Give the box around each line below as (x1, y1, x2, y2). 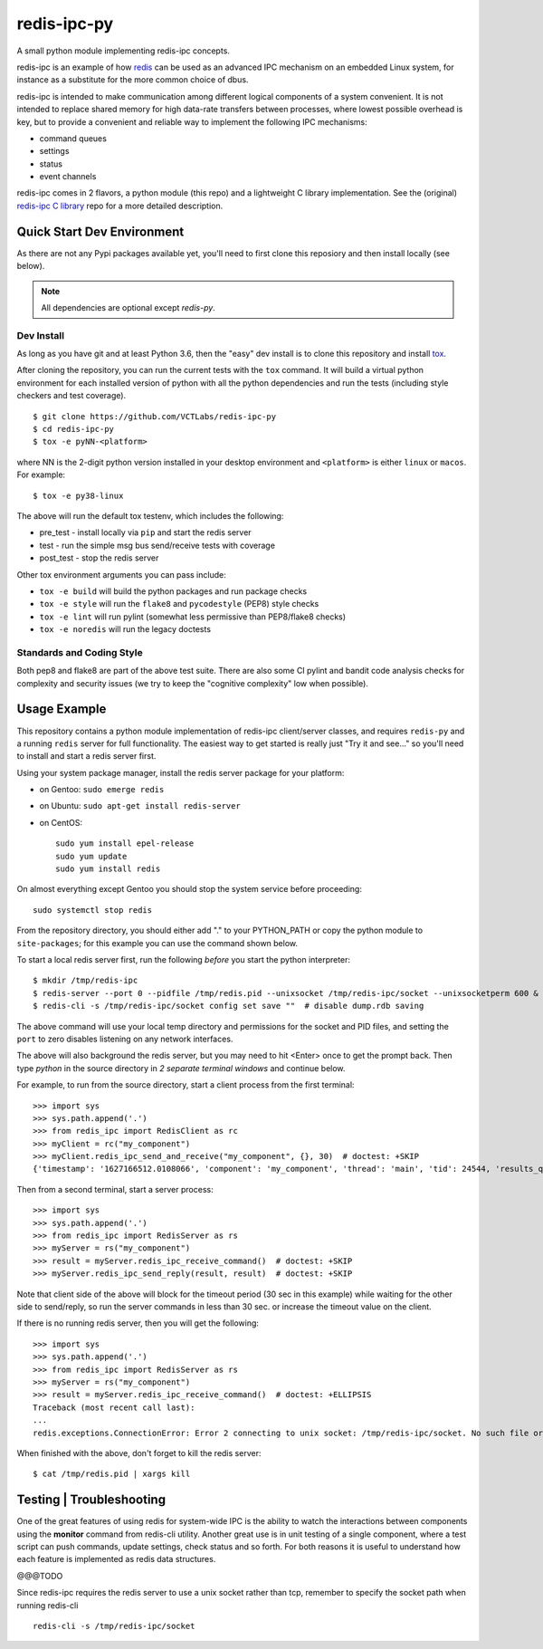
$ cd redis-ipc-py (33, 424, 115, 435)
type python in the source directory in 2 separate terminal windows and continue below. (16, 1062, 346, 1073)
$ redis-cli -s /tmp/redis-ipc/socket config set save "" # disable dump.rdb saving (33, 1001, 424, 1011)
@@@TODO (16, 1570, 63, 1581)
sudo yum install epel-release (55, 839, 195, 848)
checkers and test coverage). (16, 390, 127, 401)
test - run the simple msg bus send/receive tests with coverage (39, 540, 276, 551)
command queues (39, 132, 108, 144)
